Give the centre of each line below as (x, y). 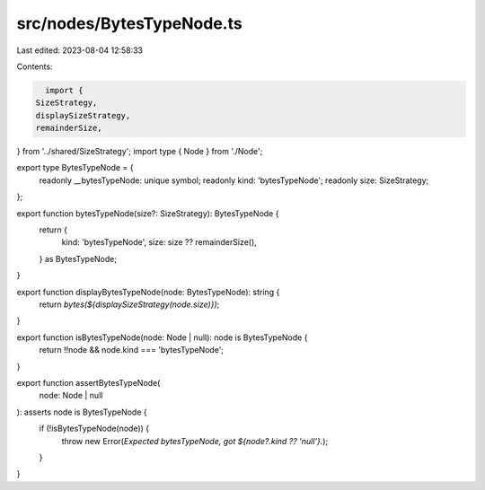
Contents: (35, 66)
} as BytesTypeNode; (78, 258)
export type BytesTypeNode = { (75, 168)
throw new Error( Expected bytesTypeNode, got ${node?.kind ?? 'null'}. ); (195, 441)
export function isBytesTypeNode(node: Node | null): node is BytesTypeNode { (162, 337)
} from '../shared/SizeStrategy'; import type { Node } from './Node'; (140, 152)
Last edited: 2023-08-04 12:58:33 (80, 50)
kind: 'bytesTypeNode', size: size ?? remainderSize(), (159, 242)
